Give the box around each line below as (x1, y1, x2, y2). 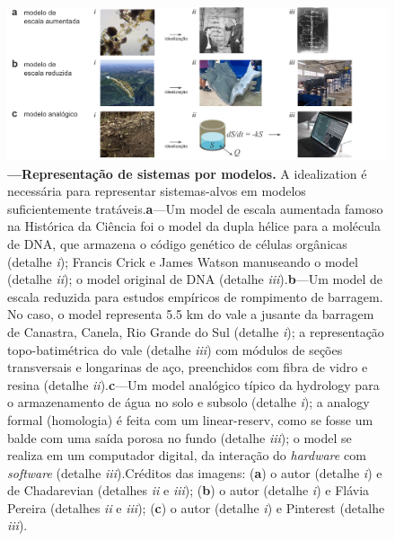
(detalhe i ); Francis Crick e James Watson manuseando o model (7, 252, 358, 270)
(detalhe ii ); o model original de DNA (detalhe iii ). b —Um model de (7, 270, 383, 288)
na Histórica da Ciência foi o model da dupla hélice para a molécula (7, 217, 381, 235)
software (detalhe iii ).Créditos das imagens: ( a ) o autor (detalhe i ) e (7, 463, 382, 482)
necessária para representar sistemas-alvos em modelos (7, 182, 306, 200)
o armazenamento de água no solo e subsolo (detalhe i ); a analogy (7, 393, 370, 412)
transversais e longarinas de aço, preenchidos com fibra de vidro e (7, 358, 368, 377)
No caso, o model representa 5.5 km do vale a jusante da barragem (7, 305, 374, 324)
